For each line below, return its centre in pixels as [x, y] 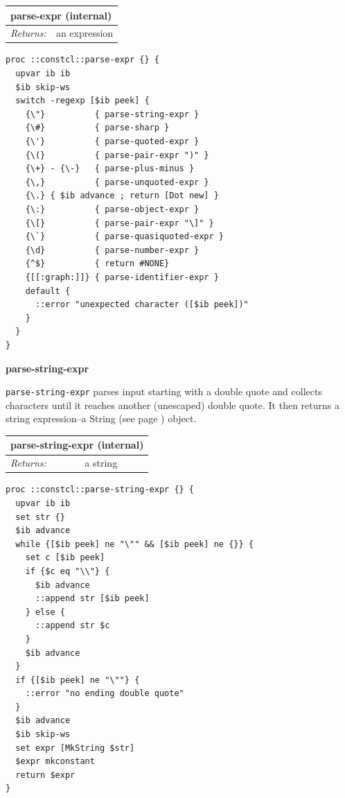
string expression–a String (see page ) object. [101, 418]
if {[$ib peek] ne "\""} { [78, 680]
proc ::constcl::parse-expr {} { [82, 60]
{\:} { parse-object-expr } [112, 209]
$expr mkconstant [55, 762]
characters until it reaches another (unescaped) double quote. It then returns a [172, 405]
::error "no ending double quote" [105, 694]
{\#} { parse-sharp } [97, 128]
